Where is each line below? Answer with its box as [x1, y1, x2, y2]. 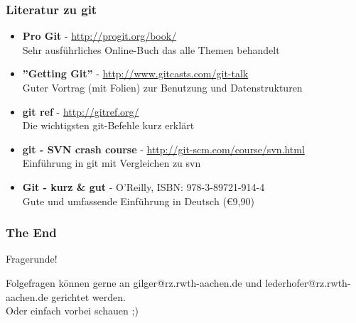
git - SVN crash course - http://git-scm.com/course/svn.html [22, 141, 305, 156]
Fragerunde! [6, 251, 58, 266]
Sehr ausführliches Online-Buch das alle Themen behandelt [22, 42, 280, 57]
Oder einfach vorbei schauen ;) [6, 303, 139, 318]
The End [6, 224, 57, 241]
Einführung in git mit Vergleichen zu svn [22, 155, 201, 170]
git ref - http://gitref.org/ [22, 104, 139, 119]
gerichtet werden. [51, 289, 126, 304]
